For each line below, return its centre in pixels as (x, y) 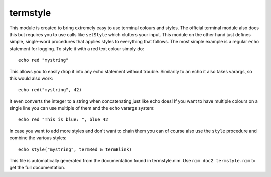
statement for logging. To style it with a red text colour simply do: (77, 49)
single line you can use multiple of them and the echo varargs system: (82, 108)
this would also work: (31, 78)
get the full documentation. (37, 168)
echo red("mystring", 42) (50, 90)
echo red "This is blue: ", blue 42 (63, 120)
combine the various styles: (38, 138)
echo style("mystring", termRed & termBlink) (75, 149)
